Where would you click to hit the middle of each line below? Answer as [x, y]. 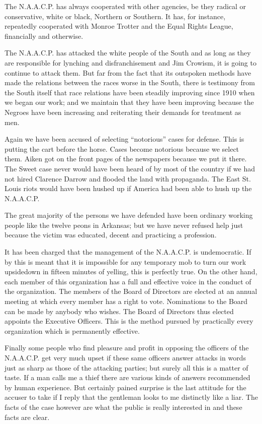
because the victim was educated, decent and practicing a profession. [111, 235]
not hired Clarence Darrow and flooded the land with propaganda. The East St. [128, 178]
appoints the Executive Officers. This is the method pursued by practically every [129, 321]
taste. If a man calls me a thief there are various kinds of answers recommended [127, 377]
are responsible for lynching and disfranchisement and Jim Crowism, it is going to [130, 62]
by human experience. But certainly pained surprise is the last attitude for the [125, 387]
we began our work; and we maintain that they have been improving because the [129, 102]
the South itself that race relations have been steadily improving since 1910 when [130, 92]
